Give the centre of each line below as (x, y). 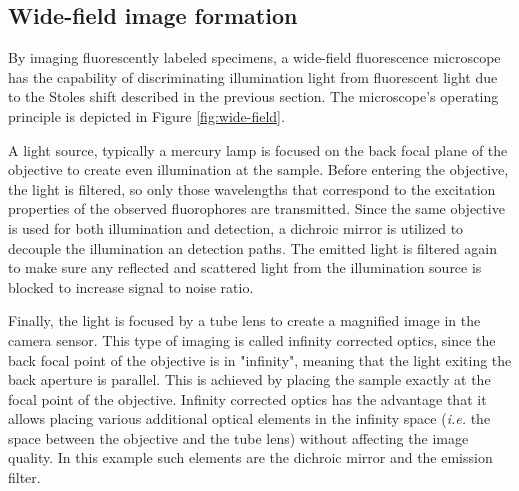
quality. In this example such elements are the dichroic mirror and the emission (250, 457)
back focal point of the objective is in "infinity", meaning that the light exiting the (260, 359)
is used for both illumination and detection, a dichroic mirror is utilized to (236, 227)
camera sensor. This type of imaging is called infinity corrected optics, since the (252, 339)
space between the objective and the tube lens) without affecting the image (238, 437)
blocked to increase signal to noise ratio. (131, 286)
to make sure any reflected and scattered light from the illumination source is (245, 267)
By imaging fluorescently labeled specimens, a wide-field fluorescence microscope (254, 57)
